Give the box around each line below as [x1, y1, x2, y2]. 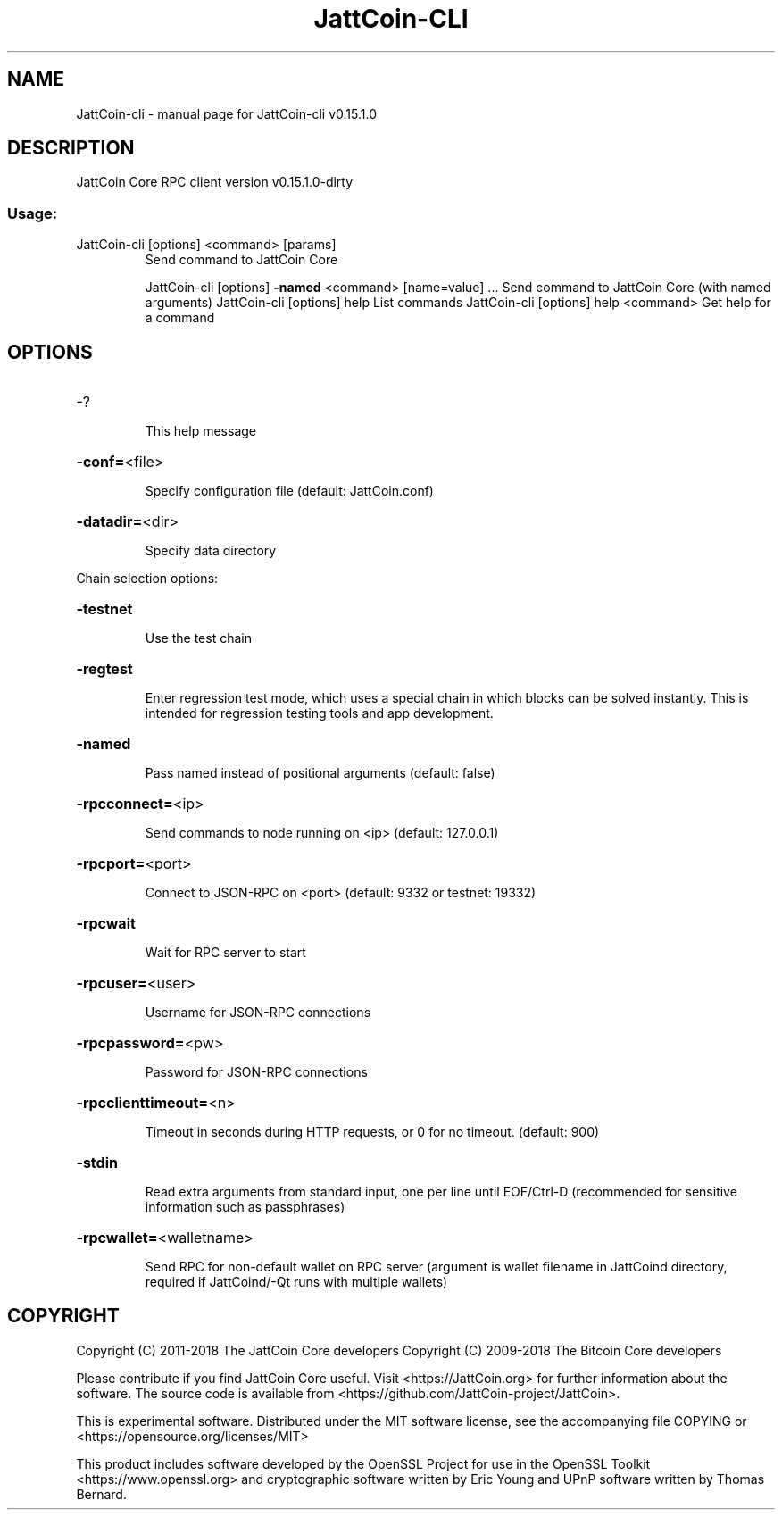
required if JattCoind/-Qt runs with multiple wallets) [145, 1274, 448, 1290]
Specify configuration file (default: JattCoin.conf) [145, 483, 434, 499]
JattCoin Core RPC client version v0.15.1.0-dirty [76, 174, 354, 190]
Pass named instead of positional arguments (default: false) [145, 765, 495, 781]
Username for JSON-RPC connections [145, 1004, 371, 1021]
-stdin [76, 1154, 118, 1172]
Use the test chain [145, 630, 252, 646]
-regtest [76, 660, 133, 679]
